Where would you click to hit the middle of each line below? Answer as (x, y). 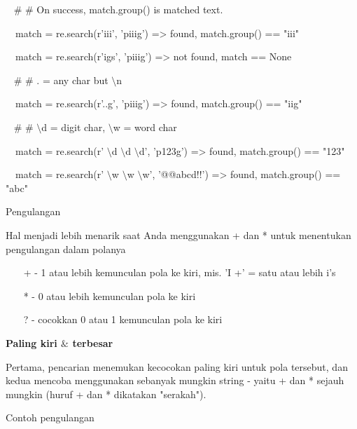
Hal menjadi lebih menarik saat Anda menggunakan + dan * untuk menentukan (178, 234)
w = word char (145, 127)
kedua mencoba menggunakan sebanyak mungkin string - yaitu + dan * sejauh (175, 380)
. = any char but (72, 80)
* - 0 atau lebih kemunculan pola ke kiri (110, 295)
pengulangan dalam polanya (66, 248)
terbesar (93, 342)
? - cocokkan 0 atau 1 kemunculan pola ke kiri (123, 319)
